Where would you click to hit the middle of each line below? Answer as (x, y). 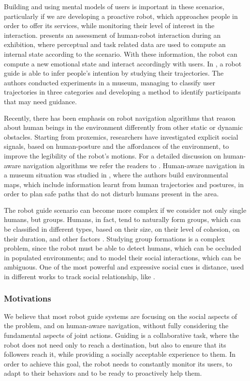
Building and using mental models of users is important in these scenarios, (114, 6)
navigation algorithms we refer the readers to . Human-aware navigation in (134, 165)
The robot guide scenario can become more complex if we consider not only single (125, 210)
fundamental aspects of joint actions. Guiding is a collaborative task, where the (121, 335)
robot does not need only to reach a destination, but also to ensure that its (115, 344)
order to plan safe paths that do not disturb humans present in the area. (111, 194)
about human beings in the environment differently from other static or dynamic (123, 127)
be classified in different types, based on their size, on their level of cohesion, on (122, 229)
